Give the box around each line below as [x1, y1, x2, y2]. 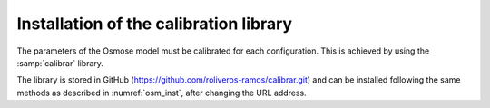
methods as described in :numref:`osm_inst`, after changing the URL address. [16, 87, 308, 98]
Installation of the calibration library [16, 14, 293, 34]
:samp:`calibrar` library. [16, 57, 104, 68]
